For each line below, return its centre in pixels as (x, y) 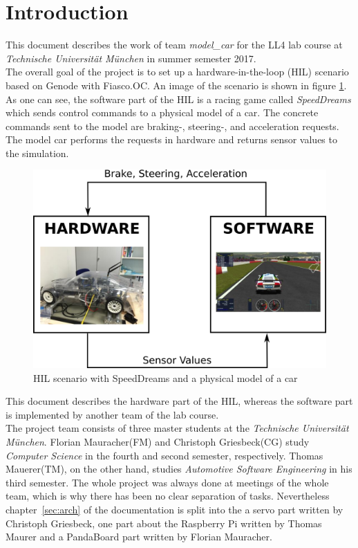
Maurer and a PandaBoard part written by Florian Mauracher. (139, 537)
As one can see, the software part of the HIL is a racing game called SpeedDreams (178, 99)
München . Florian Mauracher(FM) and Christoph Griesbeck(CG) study (158, 441)
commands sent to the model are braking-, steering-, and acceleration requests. (172, 126)
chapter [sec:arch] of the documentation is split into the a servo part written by (175, 509)
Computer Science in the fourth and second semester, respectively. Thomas (164, 455)
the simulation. (37, 153)
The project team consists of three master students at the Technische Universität (177, 428)
